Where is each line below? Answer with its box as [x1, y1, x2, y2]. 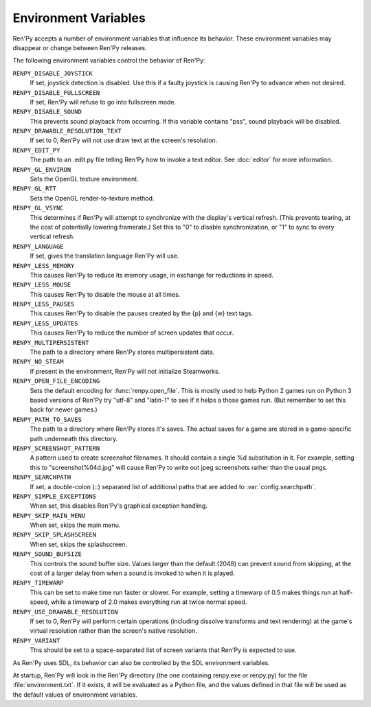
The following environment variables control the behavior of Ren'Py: [12, 56, 205, 65]
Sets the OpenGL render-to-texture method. [30, 194, 155, 202]
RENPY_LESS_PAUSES [12, 300, 75, 308]
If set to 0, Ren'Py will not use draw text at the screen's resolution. [30, 136, 218, 144]
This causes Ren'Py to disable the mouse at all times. [30, 290, 181, 298]
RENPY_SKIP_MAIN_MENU [12, 512, 86, 519]
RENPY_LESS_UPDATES [12, 319, 78, 327]
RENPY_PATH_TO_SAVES [12, 416, 82, 423]
